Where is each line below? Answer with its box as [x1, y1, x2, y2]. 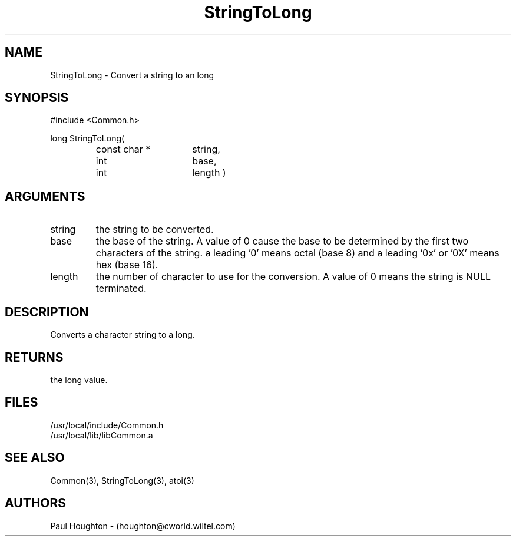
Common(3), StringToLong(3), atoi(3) [50, 475, 194, 486]
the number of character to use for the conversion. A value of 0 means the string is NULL [95, 270, 491, 283]
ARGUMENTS [5, 189, 85, 204]
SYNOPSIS [5, 90, 69, 105]
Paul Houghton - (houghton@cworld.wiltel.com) [50, 520, 236, 531]
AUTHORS [5, 496, 67, 511]
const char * [95, 143, 151, 156]
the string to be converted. [95, 223, 214, 236]
